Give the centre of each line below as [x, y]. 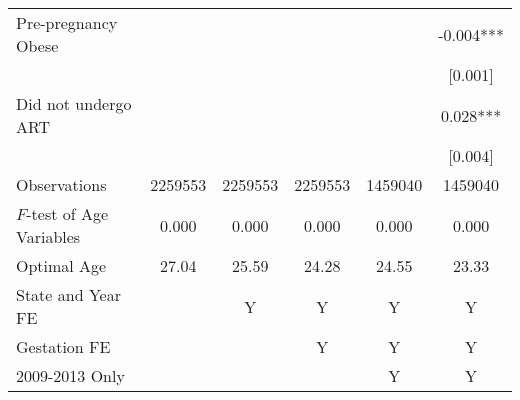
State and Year [68, 294]
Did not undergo [74, 103]
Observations [61, 184]
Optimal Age [61, 265]
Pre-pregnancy [67, 22]
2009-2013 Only [70, 375]
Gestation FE [63, 346]
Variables [48, 236]
